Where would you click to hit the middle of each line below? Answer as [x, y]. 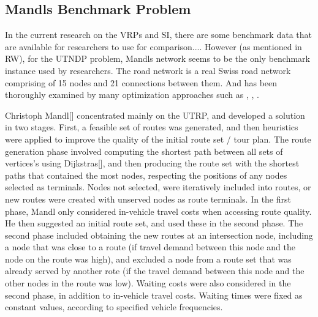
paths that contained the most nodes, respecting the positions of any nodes [146, 175]
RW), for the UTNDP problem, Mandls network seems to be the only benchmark [157, 58]
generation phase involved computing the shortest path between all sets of [144, 151]
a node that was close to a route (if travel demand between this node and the [150, 247]
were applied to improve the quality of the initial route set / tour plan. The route [158, 139]
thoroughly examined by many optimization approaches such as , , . [132, 95]
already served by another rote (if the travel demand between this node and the [155, 271]
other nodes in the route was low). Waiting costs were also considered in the [148, 283]
